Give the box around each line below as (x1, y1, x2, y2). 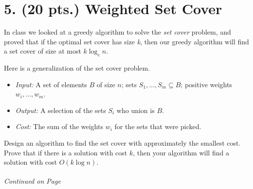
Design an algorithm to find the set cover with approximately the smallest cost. (4, 138, 241, 148)
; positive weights (181, 79, 232, 89)
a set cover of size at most (4, 46, 81, 56)
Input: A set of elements (15, 79, 87, 89)
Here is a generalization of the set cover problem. (4, 63, 150, 73)
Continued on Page (4, 176, 61, 186)
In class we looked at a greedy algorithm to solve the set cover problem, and (4, 27, 231, 37)
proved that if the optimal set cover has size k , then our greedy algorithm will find (4, 36, 249, 46)
